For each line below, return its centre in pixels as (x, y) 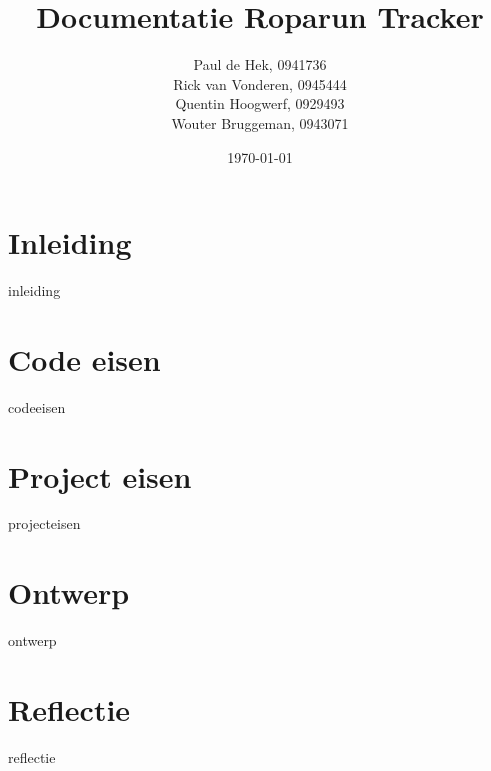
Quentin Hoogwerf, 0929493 (260, 103)
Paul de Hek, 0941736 (260, 64)
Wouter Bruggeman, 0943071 (260, 122)
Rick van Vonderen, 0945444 (260, 83)
